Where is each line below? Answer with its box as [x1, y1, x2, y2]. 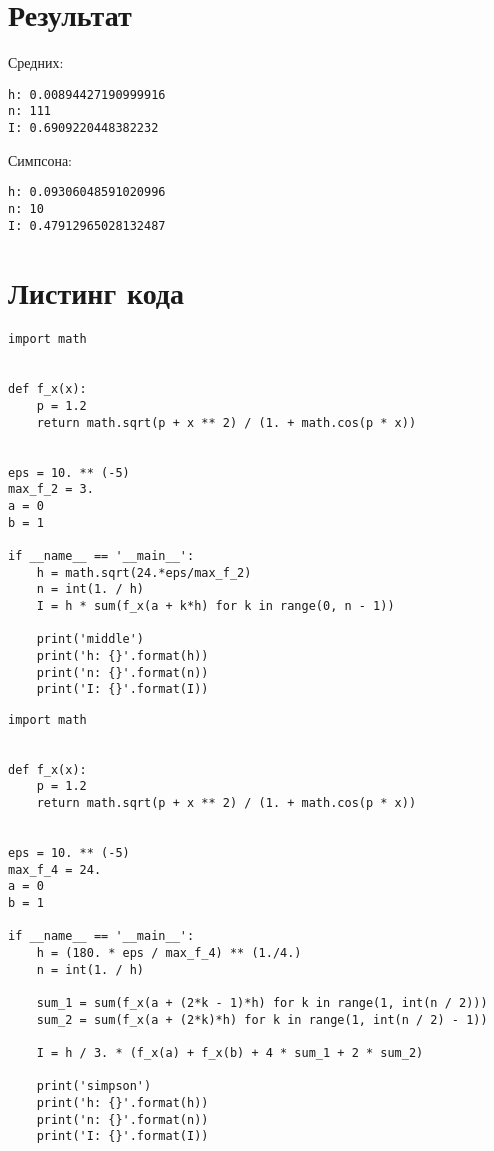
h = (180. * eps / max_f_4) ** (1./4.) [36, 946, 302, 960]
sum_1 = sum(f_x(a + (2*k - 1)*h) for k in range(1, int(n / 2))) [36, 995, 488, 1010]
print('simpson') [36, 1079, 152, 1094]
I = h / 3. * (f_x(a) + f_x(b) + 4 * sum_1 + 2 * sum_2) [36, 1045, 424, 1060]
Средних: [8, 52, 64, 73]
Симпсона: [8, 149, 72, 170]
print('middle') [36, 632, 145, 647]
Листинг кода [8, 272, 185, 313]
